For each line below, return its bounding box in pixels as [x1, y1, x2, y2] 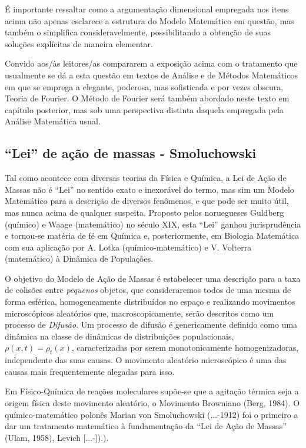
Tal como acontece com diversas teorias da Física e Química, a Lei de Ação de [5, 172, 287, 184]
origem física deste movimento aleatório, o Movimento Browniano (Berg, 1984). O [5, 397, 300, 409]
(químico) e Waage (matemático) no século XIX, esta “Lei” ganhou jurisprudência [5, 218, 301, 230]
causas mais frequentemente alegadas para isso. [5, 365, 175, 377]
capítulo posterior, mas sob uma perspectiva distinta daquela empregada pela [5, 103, 284, 116]
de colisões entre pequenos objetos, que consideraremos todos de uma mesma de [5, 284, 291, 296]
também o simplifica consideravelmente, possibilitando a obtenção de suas [5, 26, 271, 38]
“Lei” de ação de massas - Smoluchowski [5, 144, 257, 162]
